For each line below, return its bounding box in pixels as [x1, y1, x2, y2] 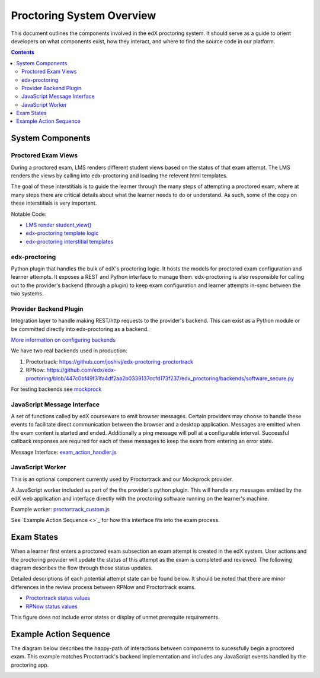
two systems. [11, 290, 44, 297]
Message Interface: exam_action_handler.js [11, 448, 117, 456]
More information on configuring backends [11, 336, 116, 343]
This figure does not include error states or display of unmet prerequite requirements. [11, 613, 220, 620]
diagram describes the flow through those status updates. [11, 564, 153, 572]
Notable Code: [11, 211, 47, 218]
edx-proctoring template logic [25, 230, 99, 237]
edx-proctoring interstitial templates [25, 238, 114, 245]
